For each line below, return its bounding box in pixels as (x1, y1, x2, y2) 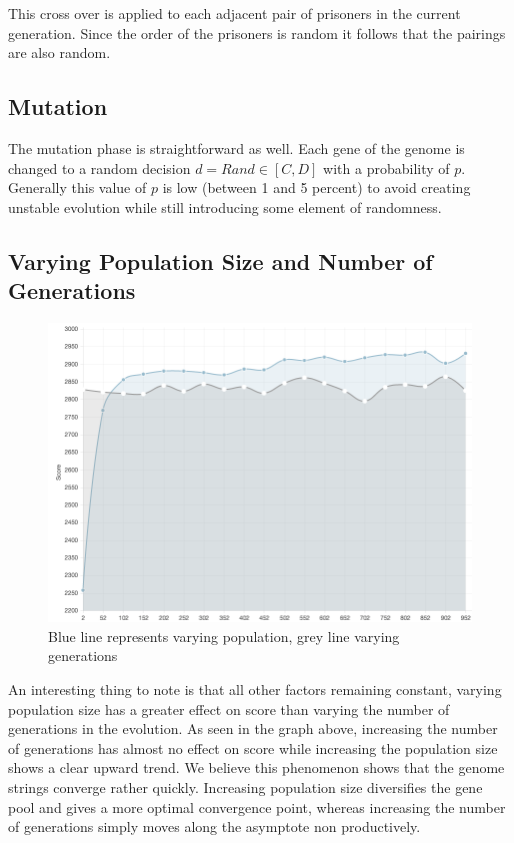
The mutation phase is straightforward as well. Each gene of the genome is (8, 137, 465, 158)
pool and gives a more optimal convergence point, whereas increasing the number (8, 796, 506, 817)
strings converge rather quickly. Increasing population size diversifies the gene (8, 776, 483, 797)
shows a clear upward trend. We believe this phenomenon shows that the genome (8, 757, 505, 778)
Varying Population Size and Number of (8, 245, 433, 276)
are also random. (8, 42, 111, 63)
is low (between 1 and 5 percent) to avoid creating (162, 177, 471, 198)
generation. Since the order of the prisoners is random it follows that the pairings (8, 22, 506, 43)
